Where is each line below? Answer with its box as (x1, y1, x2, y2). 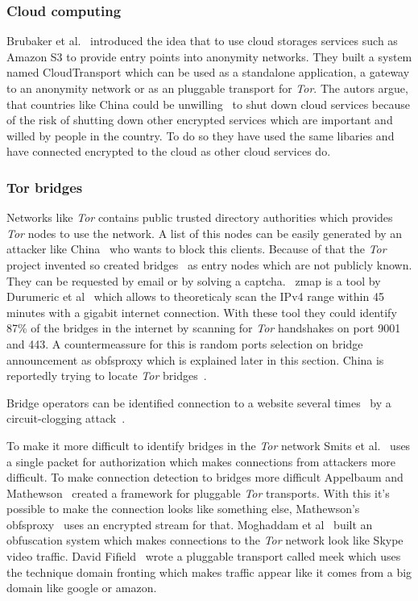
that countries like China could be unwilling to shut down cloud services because (6, 95, 410, 112)
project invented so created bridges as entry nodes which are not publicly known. (6, 256, 412, 273)
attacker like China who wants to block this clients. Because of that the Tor (6, 240, 387, 257)
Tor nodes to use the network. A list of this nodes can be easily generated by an (6, 224, 403, 241)
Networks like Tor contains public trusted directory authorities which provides (6, 209, 393, 226)
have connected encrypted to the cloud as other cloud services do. (6, 143, 331, 160)
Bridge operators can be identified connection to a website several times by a (6, 394, 391, 411)
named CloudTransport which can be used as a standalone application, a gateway (6, 64, 410, 81)
